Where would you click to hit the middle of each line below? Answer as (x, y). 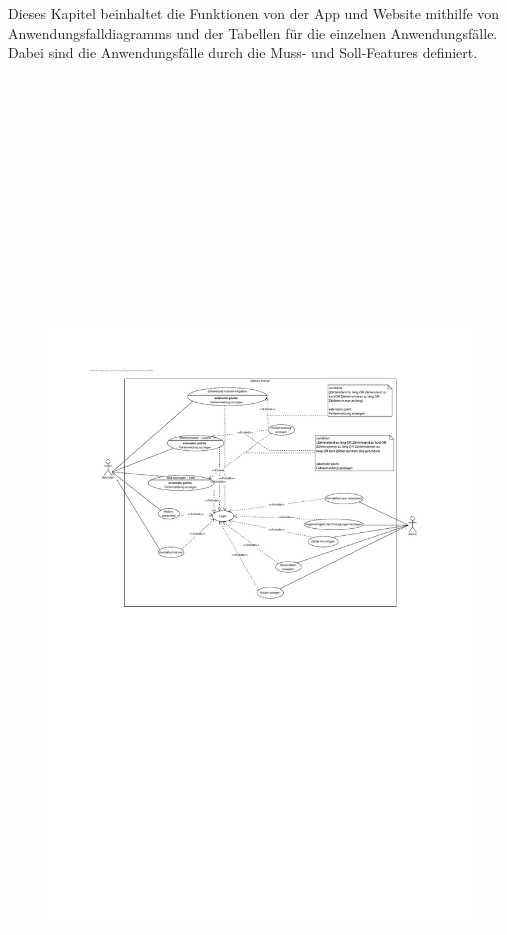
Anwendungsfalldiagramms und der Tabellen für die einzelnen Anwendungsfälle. (253, 32)
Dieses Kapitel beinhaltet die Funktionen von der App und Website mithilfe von (254, 13)
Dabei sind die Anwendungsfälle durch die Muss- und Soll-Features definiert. (243, 52)
